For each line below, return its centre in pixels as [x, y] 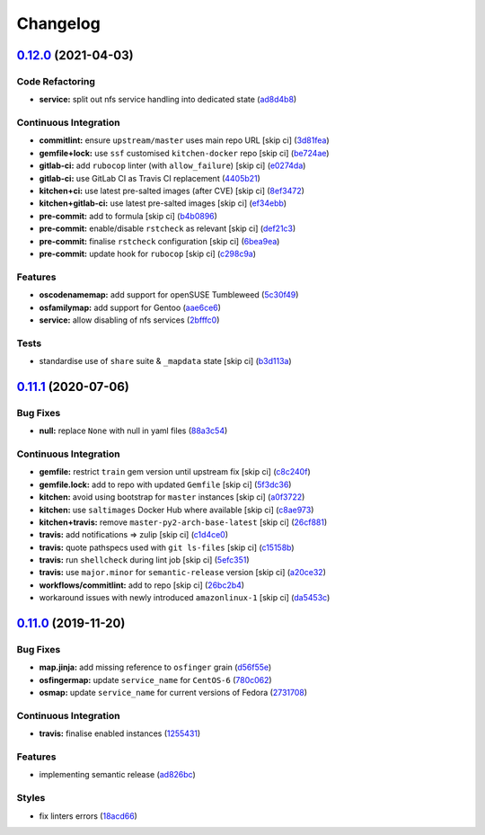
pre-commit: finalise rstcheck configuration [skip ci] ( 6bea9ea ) [159, 241]
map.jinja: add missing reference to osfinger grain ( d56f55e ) [155, 667]
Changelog [58, 23]
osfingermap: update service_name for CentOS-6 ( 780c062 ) [156, 680]
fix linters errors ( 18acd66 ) [88, 816]
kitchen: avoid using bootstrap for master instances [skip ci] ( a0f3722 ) [172, 497]
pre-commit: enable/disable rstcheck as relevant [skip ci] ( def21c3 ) [168, 228]
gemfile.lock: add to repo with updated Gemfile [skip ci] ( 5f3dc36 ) [165, 484]
